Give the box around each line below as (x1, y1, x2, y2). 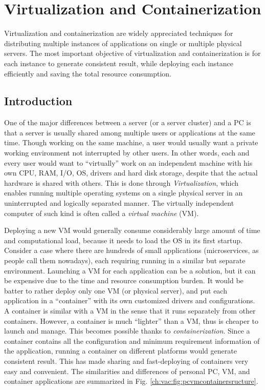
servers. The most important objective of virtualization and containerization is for (4, 48, 261, 59)
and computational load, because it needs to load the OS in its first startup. (4, 235, 242, 245)
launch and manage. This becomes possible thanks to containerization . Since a (4, 325, 250, 336)
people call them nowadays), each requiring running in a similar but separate (4, 255, 246, 266)
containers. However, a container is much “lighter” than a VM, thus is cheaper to (4, 315, 259, 326)
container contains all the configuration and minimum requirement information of (4, 335, 260, 346)
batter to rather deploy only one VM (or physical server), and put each (4, 285, 227, 296)
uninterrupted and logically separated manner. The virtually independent (4, 198, 234, 208)
